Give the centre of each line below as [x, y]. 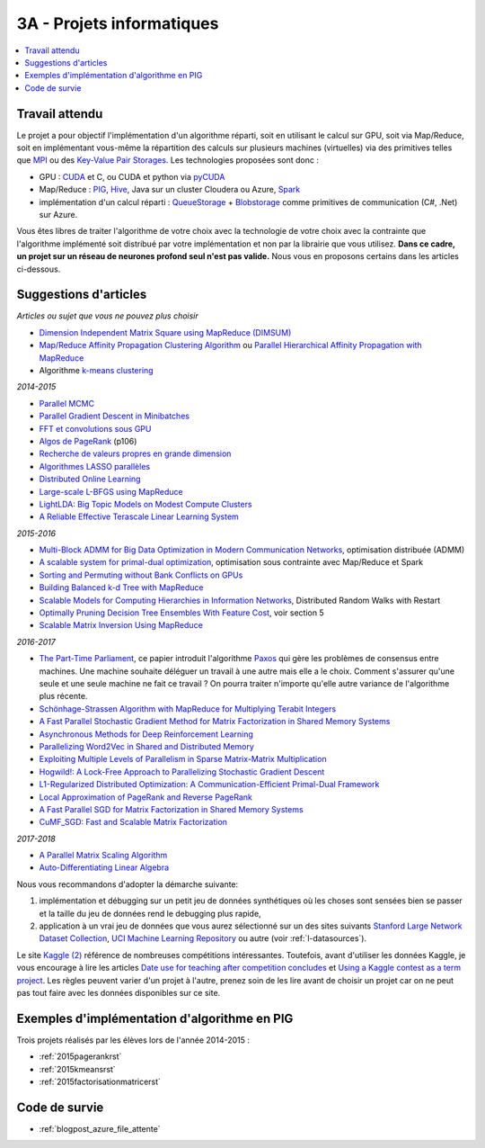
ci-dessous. [39, 269]
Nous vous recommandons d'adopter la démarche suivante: [128, 884]
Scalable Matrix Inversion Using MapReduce [121, 625]
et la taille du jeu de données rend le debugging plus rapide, [150, 913]
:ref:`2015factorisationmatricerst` [100, 1082]
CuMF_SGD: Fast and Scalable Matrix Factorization [133, 822]
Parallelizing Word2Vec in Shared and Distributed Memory [147, 746]
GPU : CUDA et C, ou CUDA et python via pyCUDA [132, 176]
